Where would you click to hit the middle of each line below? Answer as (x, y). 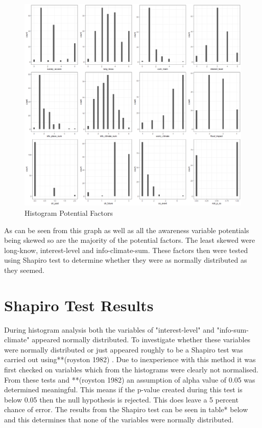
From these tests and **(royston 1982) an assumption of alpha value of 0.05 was (130, 379)
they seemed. (25, 270)
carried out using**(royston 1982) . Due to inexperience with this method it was (130, 359)
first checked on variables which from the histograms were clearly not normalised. (132, 370)
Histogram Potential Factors (69, 213)
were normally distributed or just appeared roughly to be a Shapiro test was (124, 349)
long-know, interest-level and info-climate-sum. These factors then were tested (126, 250)
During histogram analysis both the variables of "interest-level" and (109, 329)
